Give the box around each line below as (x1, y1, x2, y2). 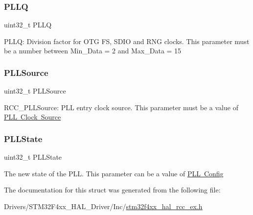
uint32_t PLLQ (4, 20, 52, 30)
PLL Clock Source (4, 112, 61, 122)
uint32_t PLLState (4, 152, 62, 162)
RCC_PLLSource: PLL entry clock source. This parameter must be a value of (4, 102, 238, 112)
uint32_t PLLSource (4, 86, 66, 96)
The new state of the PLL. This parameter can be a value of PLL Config (4, 168, 224, 178)
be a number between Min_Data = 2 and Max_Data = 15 (4, 46, 182, 56)
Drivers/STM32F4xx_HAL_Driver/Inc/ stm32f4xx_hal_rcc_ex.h (4, 201, 203, 211)
